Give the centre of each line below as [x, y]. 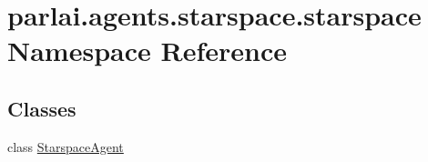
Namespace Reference [147, 51]
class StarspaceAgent [66, 146]
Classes [42, 108]
